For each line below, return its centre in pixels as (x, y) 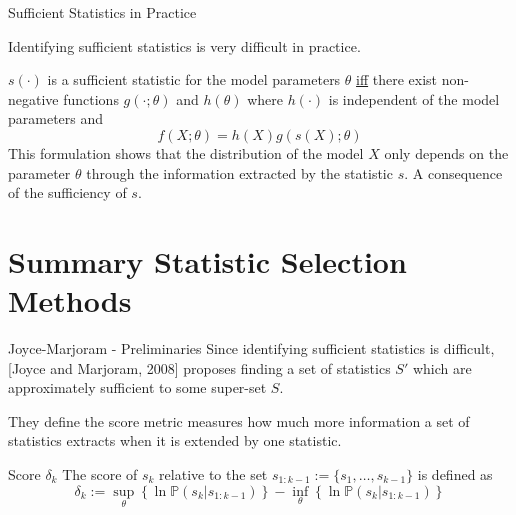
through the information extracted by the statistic (239, 172)
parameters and (56, 118)
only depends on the (446, 152)
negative (33, 98)
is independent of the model (414, 98)
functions (91, 98)
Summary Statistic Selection (207, 260)
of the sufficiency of (67, 192)
